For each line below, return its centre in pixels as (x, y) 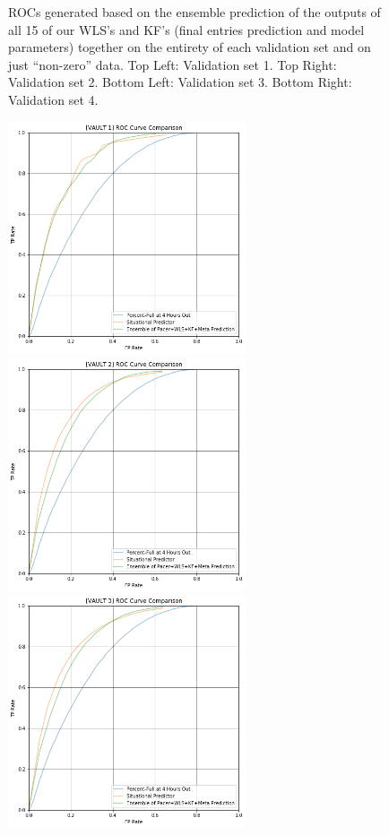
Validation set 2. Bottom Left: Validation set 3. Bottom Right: (180, 82)
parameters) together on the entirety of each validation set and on (190, 47)
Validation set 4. (53, 99)
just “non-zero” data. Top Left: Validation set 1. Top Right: (173, 64)
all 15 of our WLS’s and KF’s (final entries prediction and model (186, 29)
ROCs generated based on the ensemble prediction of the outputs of (194, 12)
